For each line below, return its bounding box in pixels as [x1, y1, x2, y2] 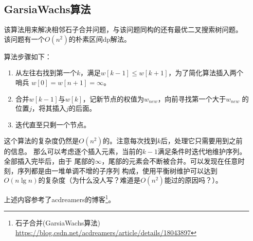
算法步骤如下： [4, 51, 52, 61]
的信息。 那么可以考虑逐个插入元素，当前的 [4, 146, 143, 156]
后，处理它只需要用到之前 [161, 136, 243, 146]
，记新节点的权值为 [82, 93, 144, 103]
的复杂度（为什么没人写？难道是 [38, 175, 141, 185]
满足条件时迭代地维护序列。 [158, 146, 247, 156]
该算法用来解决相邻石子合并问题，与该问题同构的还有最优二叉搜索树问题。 [4, 24, 242, 34]
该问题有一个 [4, 34, 45, 44]
